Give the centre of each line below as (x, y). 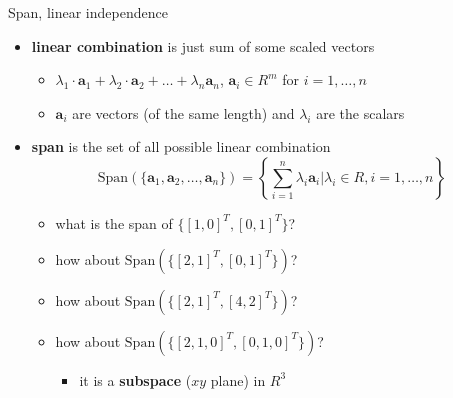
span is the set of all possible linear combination (181, 146)
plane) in (238, 379)
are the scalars (360, 112)
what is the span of (114, 222)
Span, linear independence (88, 12)
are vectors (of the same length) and (183, 112)
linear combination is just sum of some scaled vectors (203, 45)
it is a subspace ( (135, 379)
